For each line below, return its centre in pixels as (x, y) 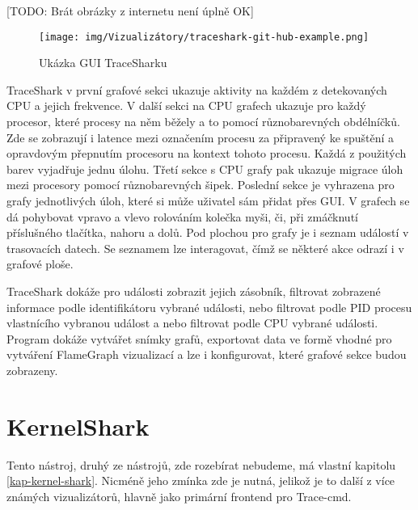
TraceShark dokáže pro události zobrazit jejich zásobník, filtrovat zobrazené (194, 291)
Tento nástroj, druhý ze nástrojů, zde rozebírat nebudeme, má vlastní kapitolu (201, 464)
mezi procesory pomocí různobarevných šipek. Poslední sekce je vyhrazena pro (201, 185)
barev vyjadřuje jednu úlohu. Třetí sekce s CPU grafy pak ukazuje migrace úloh (205, 169)
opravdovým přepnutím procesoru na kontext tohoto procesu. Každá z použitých (207, 153)
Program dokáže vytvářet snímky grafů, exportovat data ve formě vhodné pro (199, 338)
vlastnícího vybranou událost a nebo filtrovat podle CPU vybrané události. (192, 323)
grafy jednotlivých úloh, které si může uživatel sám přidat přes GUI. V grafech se (208, 200)
